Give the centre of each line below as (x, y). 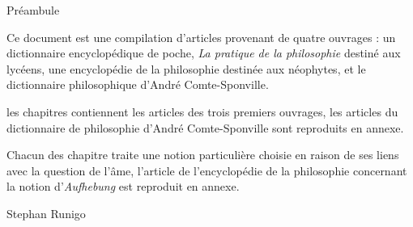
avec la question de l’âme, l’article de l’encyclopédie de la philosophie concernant (207, 170)
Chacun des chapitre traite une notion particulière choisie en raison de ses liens (203, 155)
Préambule (33, 10)
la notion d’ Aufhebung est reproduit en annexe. (123, 186)
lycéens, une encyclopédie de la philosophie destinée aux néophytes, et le (186, 68)
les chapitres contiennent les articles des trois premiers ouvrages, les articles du (202, 111)
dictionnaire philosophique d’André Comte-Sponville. (138, 84)
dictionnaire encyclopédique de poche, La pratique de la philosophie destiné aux (204, 53)
